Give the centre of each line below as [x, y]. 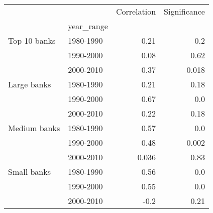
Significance [184, 11]
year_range [88, 26]
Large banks [30, 84]
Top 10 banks [32, 40]
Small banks [29, 172]
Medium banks [34, 128]
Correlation [136, 11]
